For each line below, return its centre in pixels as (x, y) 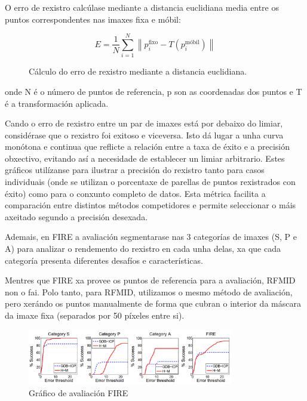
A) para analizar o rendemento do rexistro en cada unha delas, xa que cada (143, 249)
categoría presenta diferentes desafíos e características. (104, 260)
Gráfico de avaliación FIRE (79, 392)
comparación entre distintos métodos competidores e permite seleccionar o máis (151, 205)
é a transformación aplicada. (57, 103)
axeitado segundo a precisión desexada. (76, 216)
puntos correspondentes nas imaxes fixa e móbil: (93, 19)
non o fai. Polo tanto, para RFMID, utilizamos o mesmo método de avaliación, (149, 292)
